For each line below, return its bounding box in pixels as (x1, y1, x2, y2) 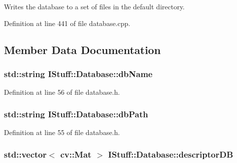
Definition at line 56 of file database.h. (4, 87, 120, 97)
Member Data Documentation (4, 42, 161, 57)
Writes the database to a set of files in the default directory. (4, 1, 185, 11)
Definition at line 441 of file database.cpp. (4, 18, 131, 28)
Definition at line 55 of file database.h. (4, 127, 120, 137)
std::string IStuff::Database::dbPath (4, 108, 148, 120)
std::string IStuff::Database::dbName (4, 67, 153, 80)
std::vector (4, 148, 47, 160)
